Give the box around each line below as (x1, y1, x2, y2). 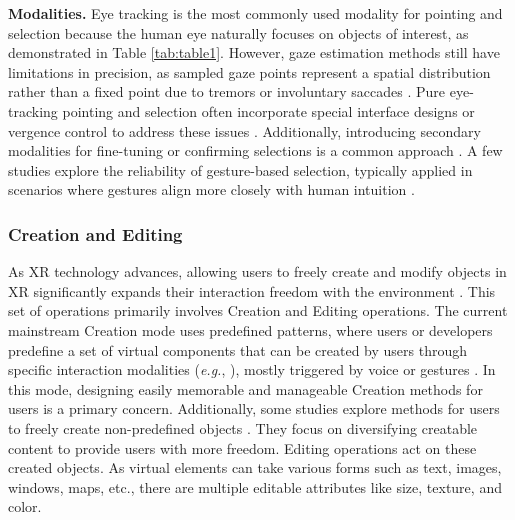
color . (8, 496, 42, 517)
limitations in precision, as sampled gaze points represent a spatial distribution (8, 61, 491, 82)
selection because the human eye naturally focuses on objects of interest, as (8, 22, 469, 43)
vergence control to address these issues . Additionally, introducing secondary (8, 120, 481, 141)
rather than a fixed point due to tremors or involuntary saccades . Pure (8, 81, 446, 102)
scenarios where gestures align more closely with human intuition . (8, 179, 415, 200)
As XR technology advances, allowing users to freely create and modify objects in (8, 261, 507, 282)
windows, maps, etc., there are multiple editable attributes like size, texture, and (8, 476, 502, 497)
